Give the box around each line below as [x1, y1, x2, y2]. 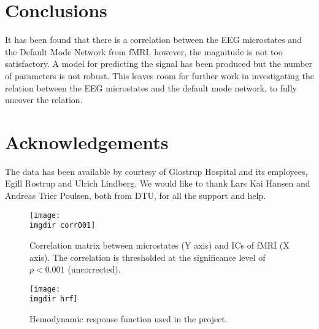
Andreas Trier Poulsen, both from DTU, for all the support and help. [5, 189, 266, 201]
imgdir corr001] [29, 221, 96, 230]
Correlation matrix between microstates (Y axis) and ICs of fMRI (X [29, 238, 290, 251]
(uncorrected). [67, 263, 121, 276]
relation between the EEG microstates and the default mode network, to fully [5, 81, 297, 94]
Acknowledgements [5, 129, 169, 154]
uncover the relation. [5, 93, 83, 106]
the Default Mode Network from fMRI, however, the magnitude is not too [5, 45, 283, 58]
